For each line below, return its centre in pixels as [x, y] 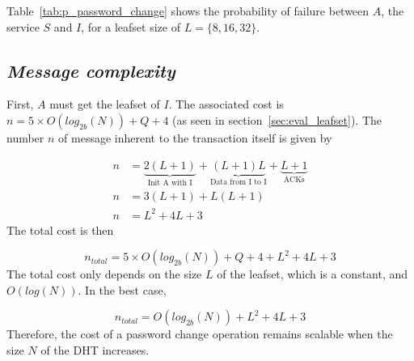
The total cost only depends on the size [104, 274]
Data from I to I [238, 183]
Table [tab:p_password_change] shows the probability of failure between [188, 11]
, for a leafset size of [131, 26]
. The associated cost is [226, 104]
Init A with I [170, 183]
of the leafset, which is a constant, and [313, 274]
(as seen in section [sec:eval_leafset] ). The [277, 119]
